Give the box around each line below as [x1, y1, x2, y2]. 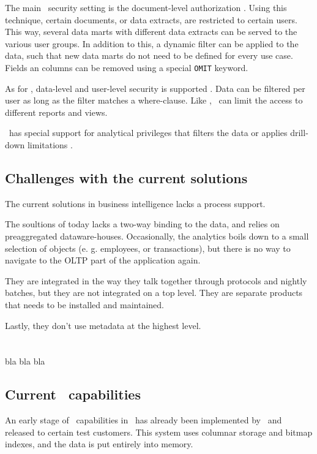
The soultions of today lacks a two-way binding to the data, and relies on [5, 218, 280, 230]
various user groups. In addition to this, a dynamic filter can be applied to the [5, 37, 299, 50]
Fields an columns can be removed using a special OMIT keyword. [5, 61, 248, 74]
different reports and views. [5, 105, 108, 118]
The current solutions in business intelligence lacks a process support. [5, 197, 266, 210]
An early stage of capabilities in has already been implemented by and [5, 414, 282, 426]
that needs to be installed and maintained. [5, 298, 164, 311]
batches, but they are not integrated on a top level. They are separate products [5, 286, 303, 299]
